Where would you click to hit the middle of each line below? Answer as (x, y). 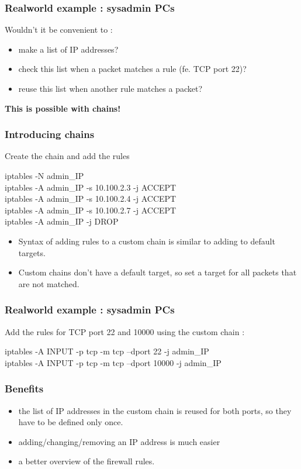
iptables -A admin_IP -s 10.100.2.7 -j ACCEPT (91, 210)
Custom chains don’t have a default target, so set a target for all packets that (158, 272)
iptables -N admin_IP (44, 175)
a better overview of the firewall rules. (87, 461)
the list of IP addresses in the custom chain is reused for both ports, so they (155, 410)
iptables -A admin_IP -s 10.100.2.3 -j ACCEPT (91, 187)
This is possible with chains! (63, 108)
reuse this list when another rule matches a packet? (110, 88)
